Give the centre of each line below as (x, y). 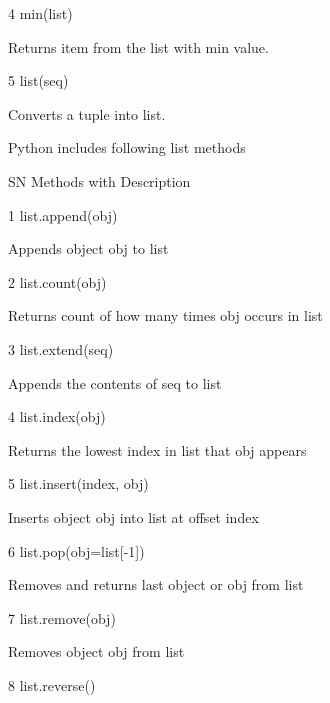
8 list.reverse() (52, 684)
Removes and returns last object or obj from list (156, 584)
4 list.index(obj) (57, 416)
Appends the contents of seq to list (115, 382)
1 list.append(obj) (63, 214)
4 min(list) (40, 13)
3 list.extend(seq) (61, 348)
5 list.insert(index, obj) (78, 483)
